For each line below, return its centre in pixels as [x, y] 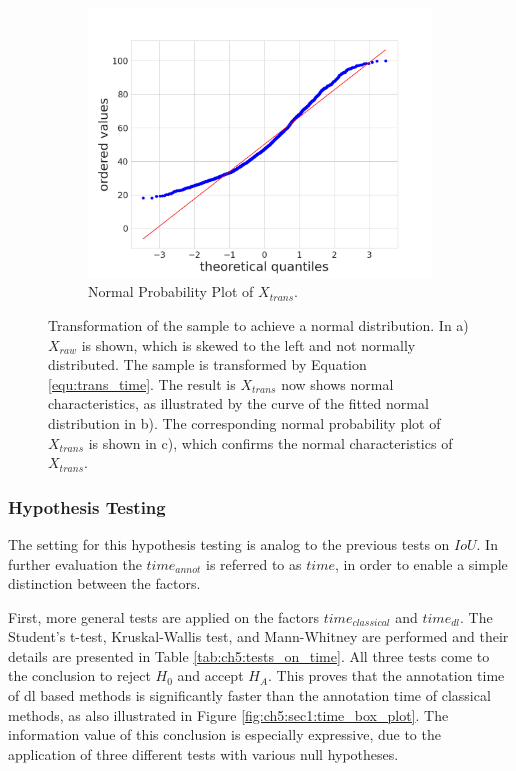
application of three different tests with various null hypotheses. [203, 753]
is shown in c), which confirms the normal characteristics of [270, 442]
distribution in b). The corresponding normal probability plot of [244, 422]
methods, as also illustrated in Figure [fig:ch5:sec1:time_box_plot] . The [228, 714]
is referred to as [254, 563]
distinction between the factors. [104, 583]
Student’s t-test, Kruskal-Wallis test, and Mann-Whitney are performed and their [258, 636]
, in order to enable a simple [421, 563]
